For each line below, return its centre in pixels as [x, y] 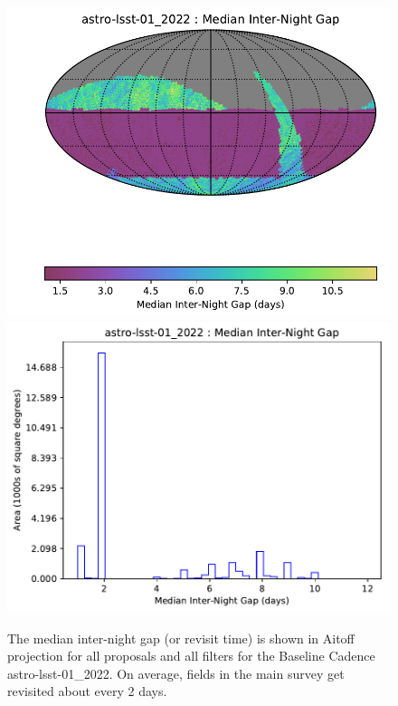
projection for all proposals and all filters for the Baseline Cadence [191, 656]
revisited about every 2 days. [87, 691]
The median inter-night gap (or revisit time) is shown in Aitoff [181, 638]
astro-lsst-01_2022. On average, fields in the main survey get [176, 673]
